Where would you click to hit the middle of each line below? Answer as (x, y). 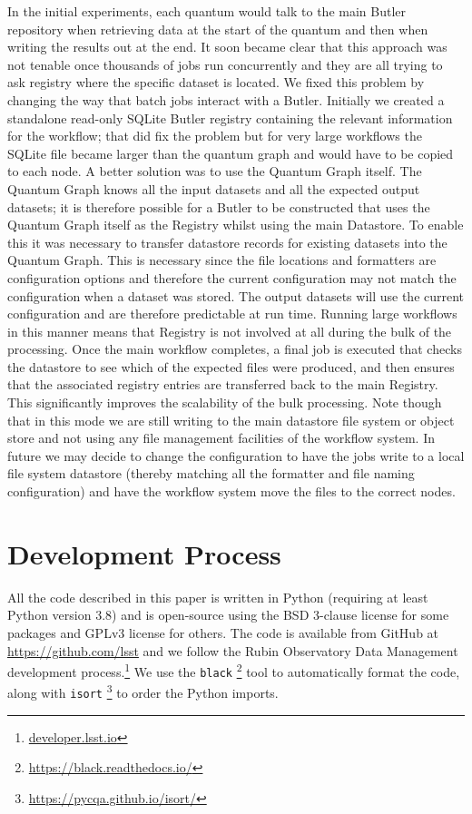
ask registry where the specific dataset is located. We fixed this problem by (216, 82)
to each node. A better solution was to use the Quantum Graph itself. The (215, 171)
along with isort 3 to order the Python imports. (143, 691)
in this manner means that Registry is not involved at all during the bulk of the (230, 331)
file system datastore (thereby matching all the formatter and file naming (211, 473)
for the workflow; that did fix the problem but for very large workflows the (215, 136)
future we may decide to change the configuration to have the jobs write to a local (236, 455)
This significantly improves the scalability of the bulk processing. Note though (225, 402)
